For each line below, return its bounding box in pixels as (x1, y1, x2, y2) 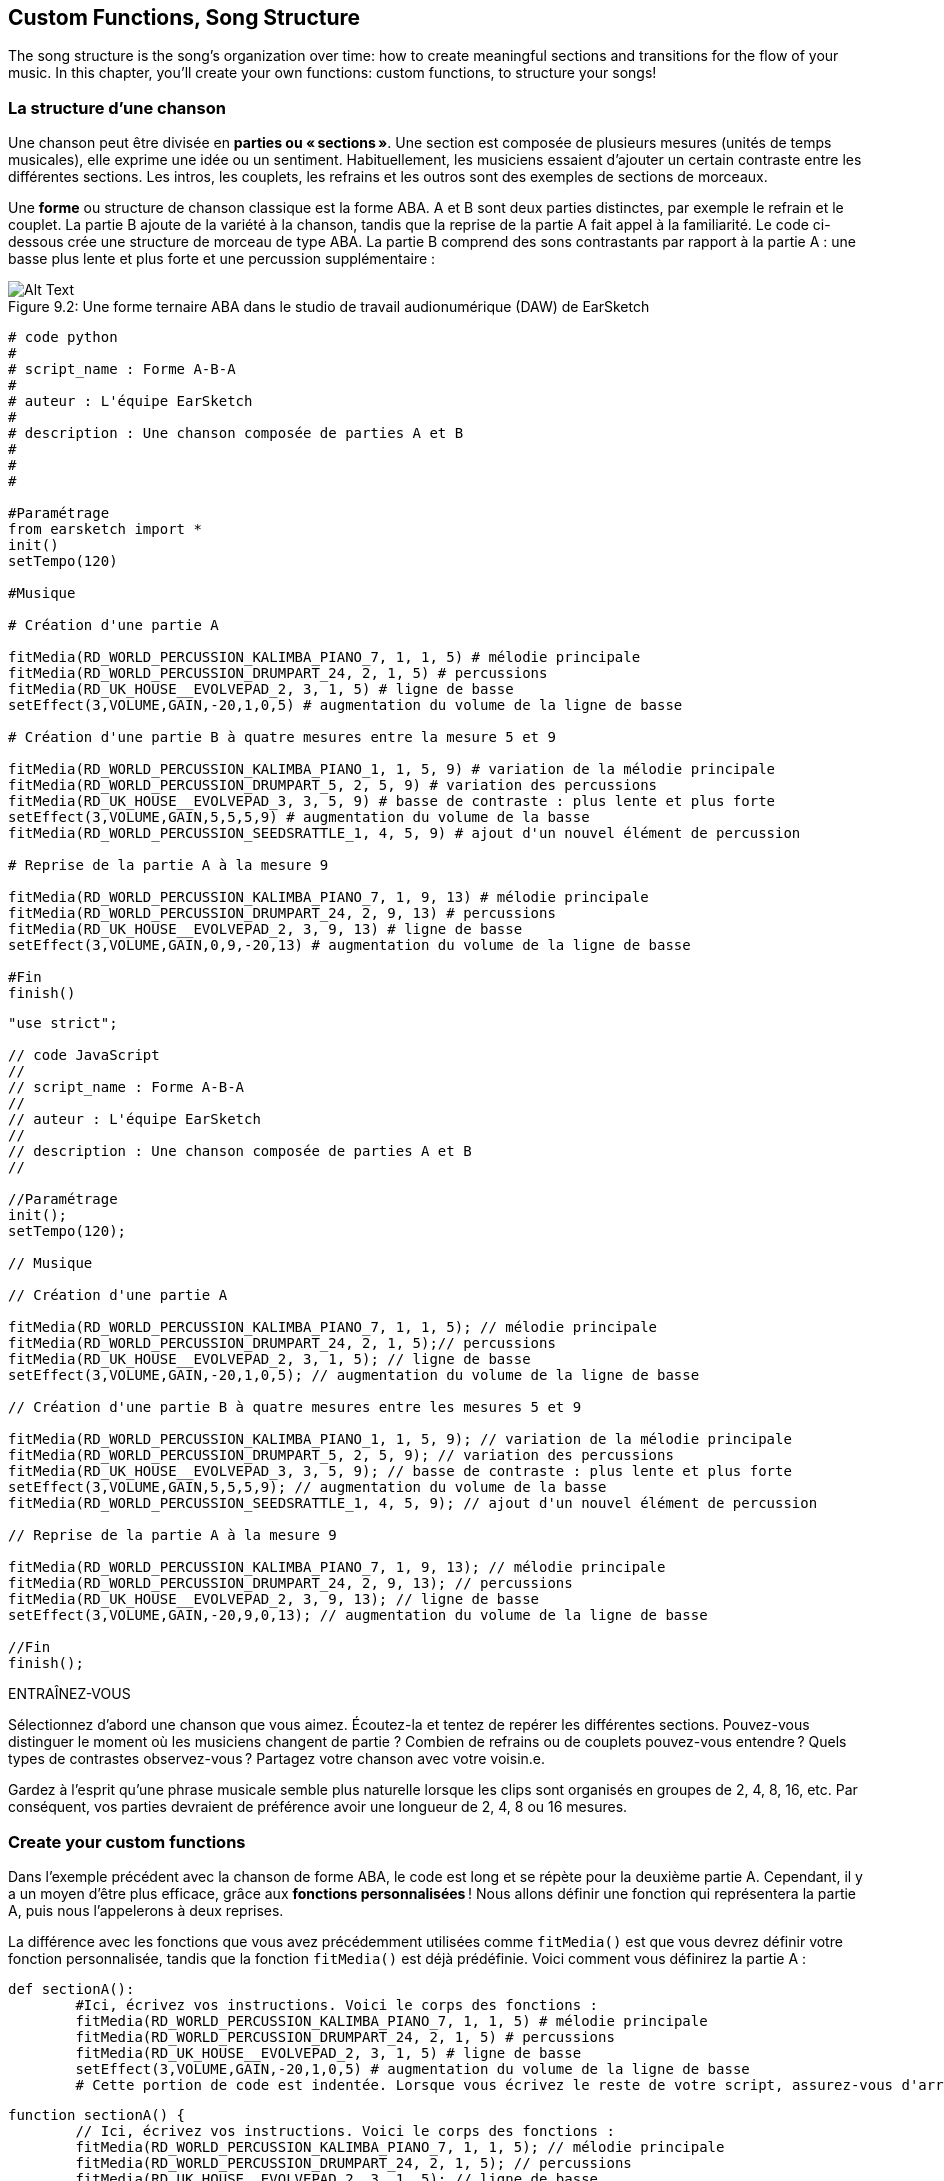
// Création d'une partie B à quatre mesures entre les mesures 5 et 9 (8, 1399, 582, 1416)
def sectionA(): (8, 1980, 135, 1997)
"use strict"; (8, 1015, 118, 1032)
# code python (8, 329, 118, 346)
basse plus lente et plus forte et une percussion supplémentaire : (8, 250, 436, 268)
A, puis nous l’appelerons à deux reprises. (8, 1901, 284, 1919)
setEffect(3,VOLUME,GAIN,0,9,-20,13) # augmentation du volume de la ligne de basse (8, 937, 691, 954)
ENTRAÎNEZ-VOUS (8, 1685, 131, 1703)
